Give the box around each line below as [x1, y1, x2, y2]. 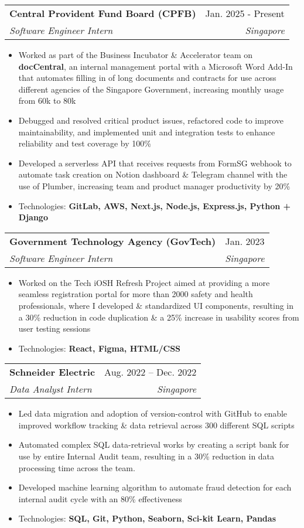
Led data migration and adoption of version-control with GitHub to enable [18, 407, 288, 420]
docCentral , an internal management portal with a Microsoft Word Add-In [18, 60, 293, 72]
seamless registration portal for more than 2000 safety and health [18, 288, 253, 300]
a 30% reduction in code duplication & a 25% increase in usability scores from [18, 311, 299, 323]
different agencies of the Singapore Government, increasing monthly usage [18, 83, 284, 95]
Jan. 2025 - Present [205, 6, 285, 20]
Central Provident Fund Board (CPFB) [9, 6, 196, 20]
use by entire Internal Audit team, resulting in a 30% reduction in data [18, 450, 275, 462]
